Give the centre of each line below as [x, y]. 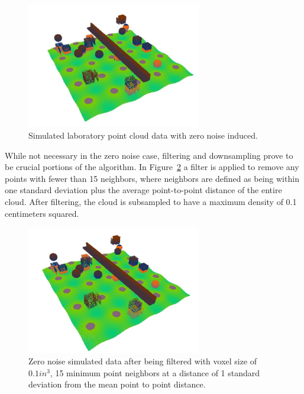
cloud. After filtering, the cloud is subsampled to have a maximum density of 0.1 [151, 201]
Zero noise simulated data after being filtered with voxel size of [143, 361]
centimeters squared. [42, 213]
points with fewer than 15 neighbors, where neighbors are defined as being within [152, 178]
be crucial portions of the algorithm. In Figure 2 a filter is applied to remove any [152, 167]
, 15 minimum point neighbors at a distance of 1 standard [155, 372]
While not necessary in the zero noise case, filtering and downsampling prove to [149, 155]
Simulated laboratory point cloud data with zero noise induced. [143, 135]
